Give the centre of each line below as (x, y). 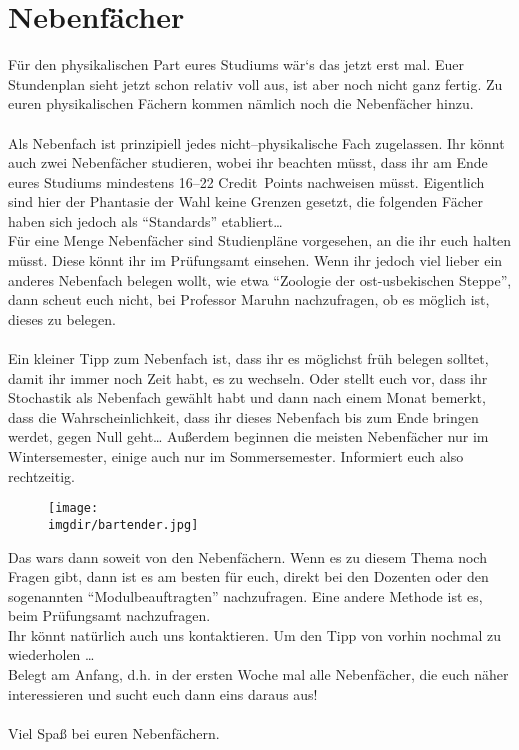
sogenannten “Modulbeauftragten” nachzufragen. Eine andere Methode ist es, (245, 595)
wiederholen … (51, 654)
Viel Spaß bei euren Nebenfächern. (114, 732)
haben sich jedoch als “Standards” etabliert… (145, 220)
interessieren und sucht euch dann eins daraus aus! (163, 693)
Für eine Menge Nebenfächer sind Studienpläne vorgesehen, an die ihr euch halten (260, 240)
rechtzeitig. (41, 475)
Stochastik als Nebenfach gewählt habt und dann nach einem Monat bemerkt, (247, 397)
